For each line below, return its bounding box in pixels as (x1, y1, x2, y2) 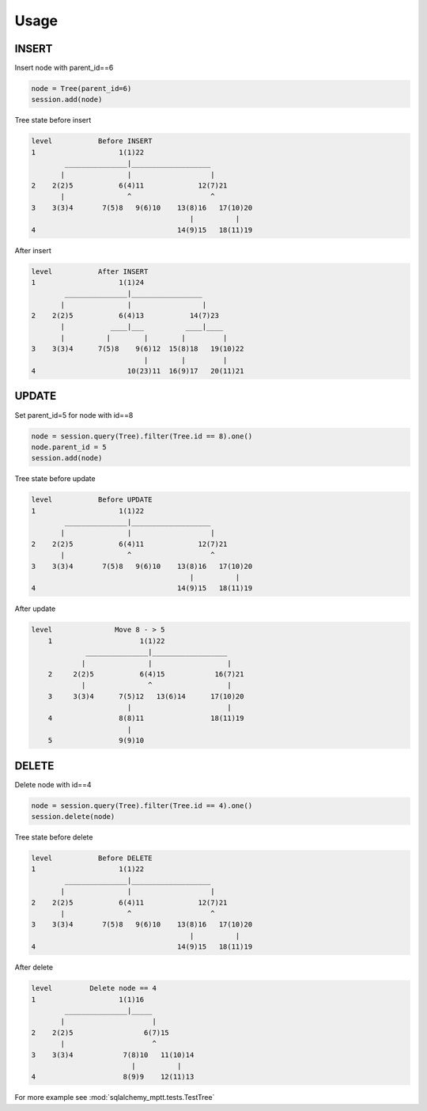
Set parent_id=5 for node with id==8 (14, 410, 134, 419)
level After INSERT (31, 267, 149, 276)
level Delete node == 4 (31, 984, 157, 993)
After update (14, 604, 56, 613)
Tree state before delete (14, 832, 93, 842)
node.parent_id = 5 (31, 442, 107, 451)
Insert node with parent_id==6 (14, 63, 114, 73)
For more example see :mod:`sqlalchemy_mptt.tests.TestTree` (14, 1093, 215, 1102)
